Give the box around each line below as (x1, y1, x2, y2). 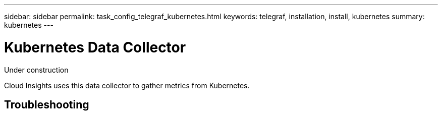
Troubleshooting (4, 98, 89, 111)
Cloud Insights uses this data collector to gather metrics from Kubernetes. (4, 81, 250, 90)
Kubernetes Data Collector (4, 38, 186, 56)
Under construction (4, 65, 69, 74)
